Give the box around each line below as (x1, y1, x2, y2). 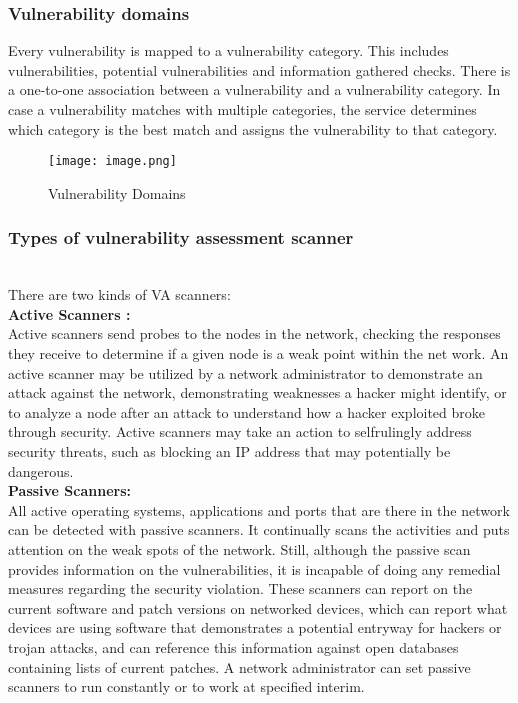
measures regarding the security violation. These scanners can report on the (8, 578, 473, 599)
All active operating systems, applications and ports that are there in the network (8, 499, 510, 520)
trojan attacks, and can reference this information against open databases (8, 636, 459, 657)
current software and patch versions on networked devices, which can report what (8, 597, 508, 618)
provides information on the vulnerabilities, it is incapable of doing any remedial (8, 558, 501, 579)
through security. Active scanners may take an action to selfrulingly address (8, 421, 472, 442)
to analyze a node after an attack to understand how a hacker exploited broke (8, 401, 486, 422)
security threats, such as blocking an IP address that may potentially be (8, 441, 451, 461)
